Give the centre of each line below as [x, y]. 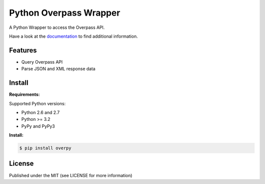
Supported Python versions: [37, 103]
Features [23, 50]
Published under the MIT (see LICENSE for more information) [71, 175]
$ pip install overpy [45, 148]
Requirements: [25, 94]
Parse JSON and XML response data [58, 69]
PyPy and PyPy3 [38, 126]
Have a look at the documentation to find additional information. [74, 36]
